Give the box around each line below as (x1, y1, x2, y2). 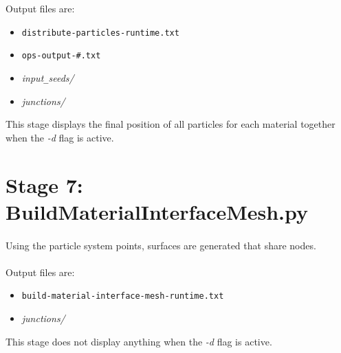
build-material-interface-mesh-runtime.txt (21, 291, 224, 301)
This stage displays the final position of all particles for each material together (5, 117, 335, 131)
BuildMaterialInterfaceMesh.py (5, 197, 308, 225)
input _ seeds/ (21, 70, 74, 84)
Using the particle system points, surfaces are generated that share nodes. (5, 238, 316, 252)
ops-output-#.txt (21, 51, 101, 61)
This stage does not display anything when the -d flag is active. (5, 334, 272, 348)
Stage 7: (5, 170, 83, 198)
